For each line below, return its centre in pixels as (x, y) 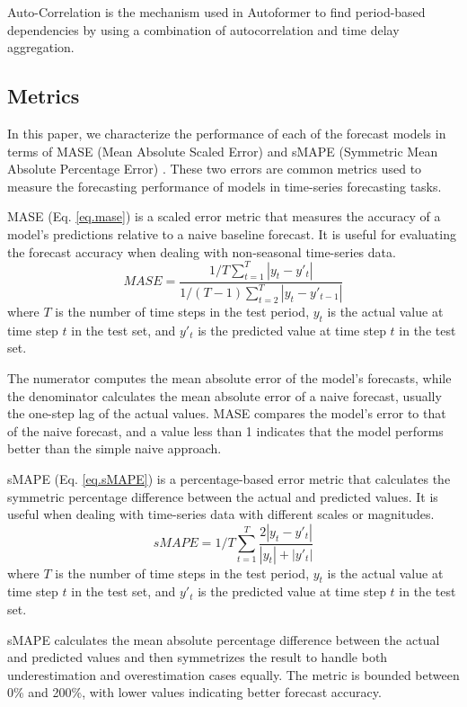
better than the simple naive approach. (115, 448)
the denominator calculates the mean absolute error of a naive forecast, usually (225, 395)
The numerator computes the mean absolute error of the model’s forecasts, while (229, 378)
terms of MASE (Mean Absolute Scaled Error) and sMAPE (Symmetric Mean (223, 151)
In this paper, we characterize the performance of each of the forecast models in (227, 133)
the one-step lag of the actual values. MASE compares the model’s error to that (227, 413)
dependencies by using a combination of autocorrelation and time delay (203, 29)
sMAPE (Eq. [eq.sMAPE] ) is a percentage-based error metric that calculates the (229, 478)
